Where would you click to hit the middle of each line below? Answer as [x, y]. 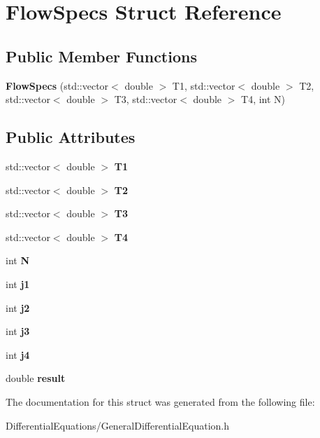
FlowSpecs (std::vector [57, 85]
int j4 [18, 354]
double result [36, 378]
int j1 [18, 283]
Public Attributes [71, 137]
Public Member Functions [101, 56]
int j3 [18, 331]
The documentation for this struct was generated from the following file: [160, 401]
